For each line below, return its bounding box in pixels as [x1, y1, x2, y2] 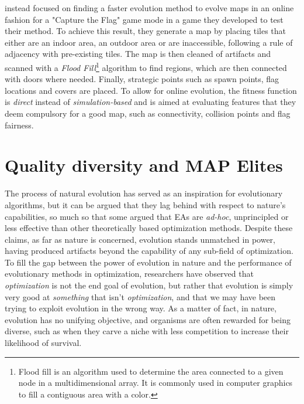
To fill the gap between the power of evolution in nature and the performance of [5, 256, 292, 268]
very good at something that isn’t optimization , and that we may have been [5, 290, 276, 303]
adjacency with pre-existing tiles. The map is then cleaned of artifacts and [5, 47, 271, 60]
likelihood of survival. [5, 337, 82, 349]
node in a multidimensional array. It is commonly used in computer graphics [18, 376, 293, 389]
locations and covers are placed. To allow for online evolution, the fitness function [5, 84, 297, 96]
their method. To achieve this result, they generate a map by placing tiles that [5, 25, 286, 37]
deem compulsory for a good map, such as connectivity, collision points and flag [5, 107, 291, 119]
